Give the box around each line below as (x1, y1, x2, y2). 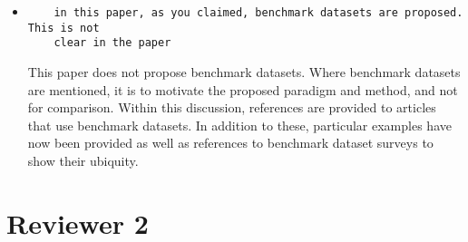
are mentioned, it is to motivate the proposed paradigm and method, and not (27, 80, 458, 99)
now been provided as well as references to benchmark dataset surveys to (27, 133, 434, 152)
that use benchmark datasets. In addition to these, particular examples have (27, 115, 452, 134)
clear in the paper (54, 36, 171, 50)
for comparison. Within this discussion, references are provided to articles (27, 98, 436, 117)
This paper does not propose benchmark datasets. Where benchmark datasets (27, 62, 461, 81)
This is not (27, 21, 100, 34)
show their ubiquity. (27, 150, 139, 169)
